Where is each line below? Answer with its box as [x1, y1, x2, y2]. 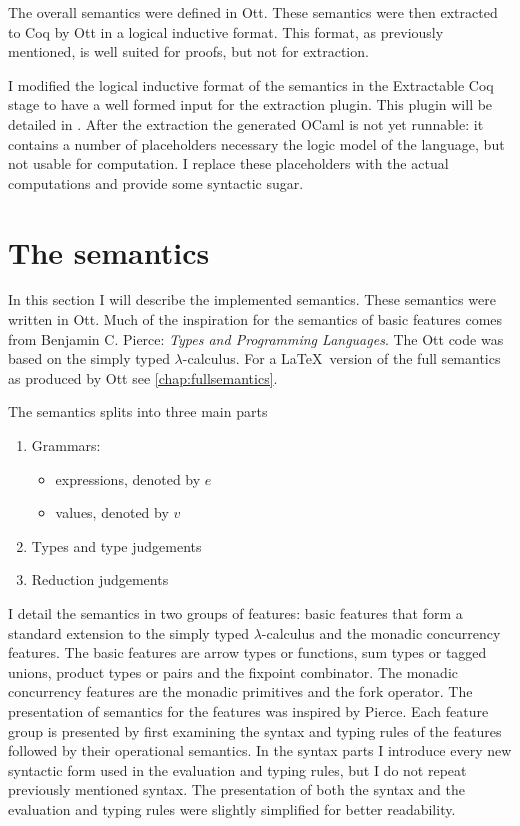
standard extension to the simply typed [8, 622, 250, 643]
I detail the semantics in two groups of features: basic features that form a [8, 603, 463, 623]
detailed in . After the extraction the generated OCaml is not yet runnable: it [8, 113, 484, 134]
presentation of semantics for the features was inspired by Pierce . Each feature [8, 700, 489, 721]
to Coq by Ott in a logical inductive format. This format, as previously [8, 21, 444, 42]
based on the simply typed [8, 348, 170, 369]
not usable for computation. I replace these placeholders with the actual [8, 153, 449, 174]
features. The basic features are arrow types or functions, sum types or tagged [8, 642, 487, 663]
